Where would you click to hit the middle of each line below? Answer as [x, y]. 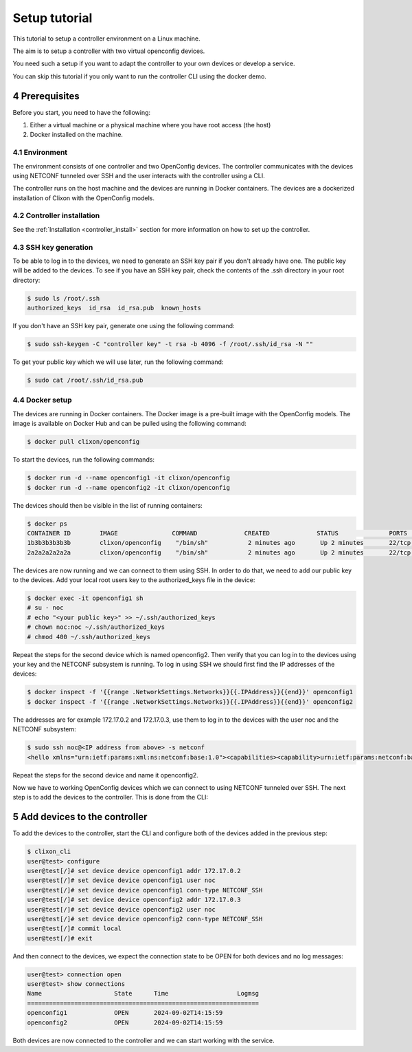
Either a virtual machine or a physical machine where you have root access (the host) [150, 125]
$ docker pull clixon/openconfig [83, 442]
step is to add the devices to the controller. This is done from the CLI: [111, 797]
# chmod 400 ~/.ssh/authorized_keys [89, 637]
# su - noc [45, 608]
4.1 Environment [40, 153]
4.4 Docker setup [42, 400]
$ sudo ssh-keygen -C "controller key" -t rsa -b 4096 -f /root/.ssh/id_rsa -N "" [170, 344]
